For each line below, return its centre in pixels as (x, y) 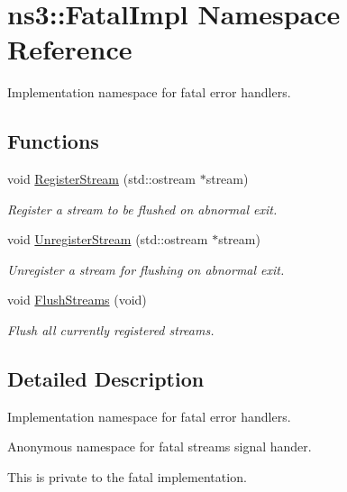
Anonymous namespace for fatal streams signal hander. (160, 446)
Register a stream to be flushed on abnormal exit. (142, 209)
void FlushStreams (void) (77, 300)
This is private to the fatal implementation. (127, 477)
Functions (53, 141)
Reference (70, 49)
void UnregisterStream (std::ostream (108, 239)
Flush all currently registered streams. (111, 330)
